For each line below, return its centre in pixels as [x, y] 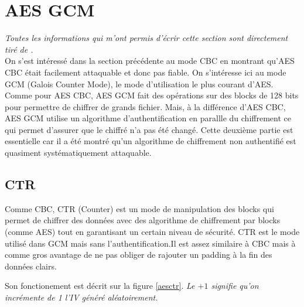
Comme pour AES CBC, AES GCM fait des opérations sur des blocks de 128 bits [152, 95]
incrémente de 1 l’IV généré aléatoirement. [81, 297]
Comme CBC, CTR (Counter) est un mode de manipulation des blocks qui [139, 208]
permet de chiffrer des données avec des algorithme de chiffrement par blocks [143, 220]
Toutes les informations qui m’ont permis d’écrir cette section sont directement [146, 38]
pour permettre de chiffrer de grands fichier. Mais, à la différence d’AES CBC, [145, 106]
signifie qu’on [235, 286]
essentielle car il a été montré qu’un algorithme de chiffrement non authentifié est [151, 141]
